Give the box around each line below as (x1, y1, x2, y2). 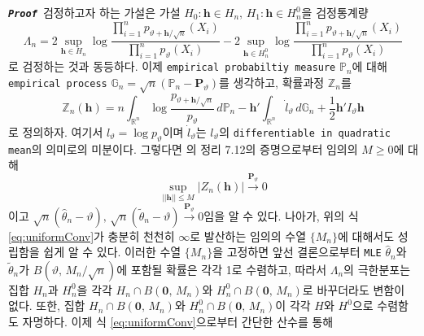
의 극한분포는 (343, 260, 411, 277)
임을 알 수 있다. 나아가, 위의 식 (203, 207, 359, 224)
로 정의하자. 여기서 (8, 123, 103, 140)
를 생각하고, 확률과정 (219, 73, 325, 90)
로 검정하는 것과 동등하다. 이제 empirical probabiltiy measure (8, 58, 336, 75)
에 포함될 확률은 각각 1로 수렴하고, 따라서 (116, 260, 327, 277)
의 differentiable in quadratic (219, 123, 391, 140)
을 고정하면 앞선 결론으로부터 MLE (212, 243, 382, 260)
